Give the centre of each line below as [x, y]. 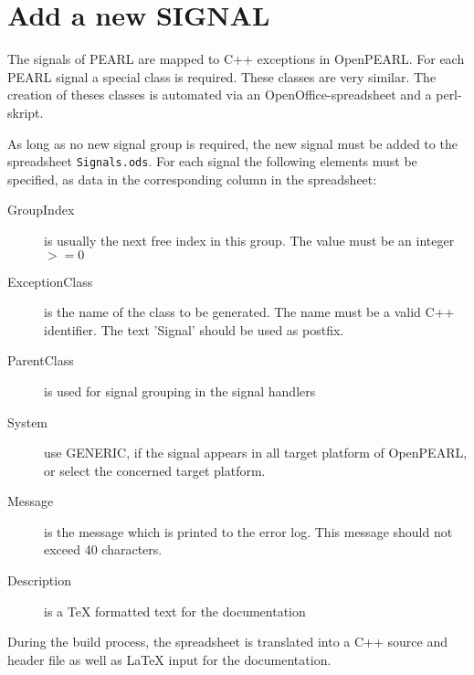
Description [39, 580]
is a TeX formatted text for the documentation [175, 611]
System [28, 422]
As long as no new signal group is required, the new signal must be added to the [232, 143]
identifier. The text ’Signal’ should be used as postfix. [194, 329]
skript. [26, 112]
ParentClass [41, 360]
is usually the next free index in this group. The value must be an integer [249, 240]
